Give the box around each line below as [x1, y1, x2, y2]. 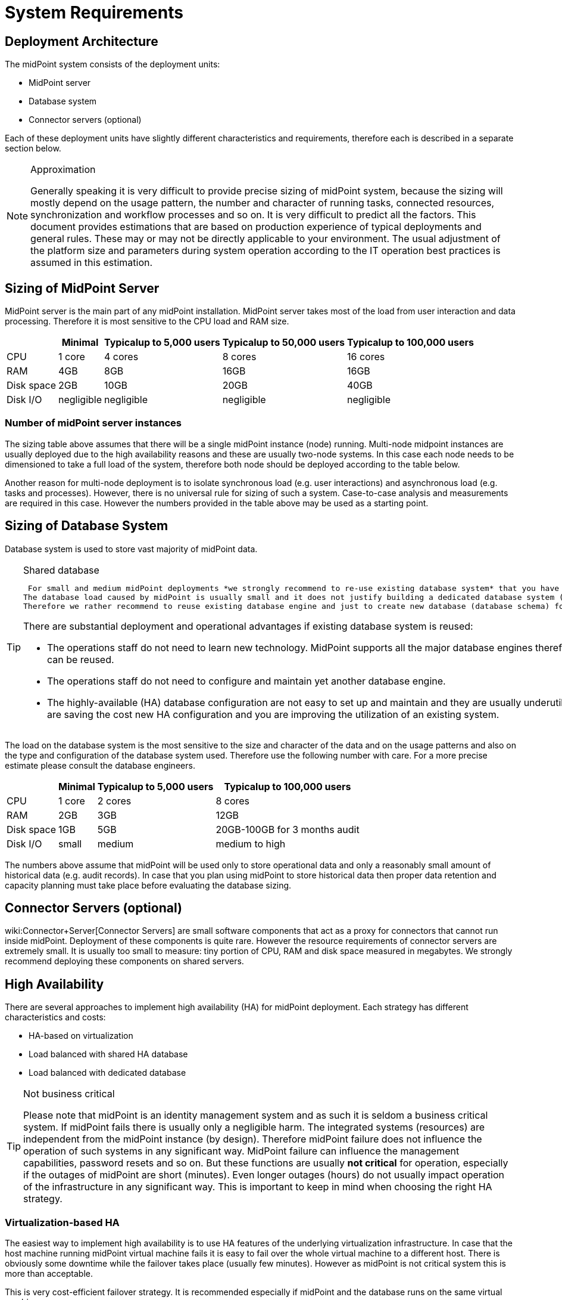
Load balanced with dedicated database [29, 1067, 186, 1078]
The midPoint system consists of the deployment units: [5, 59, 220, 70]
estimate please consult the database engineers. [5, 760, 195, 770]
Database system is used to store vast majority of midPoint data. [5, 543, 258, 554]
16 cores [346, 351, 385, 363]
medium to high [216, 837, 286, 850]
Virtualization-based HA [5, 1216, 120, 1228]
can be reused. [47, 653, 114, 666]
